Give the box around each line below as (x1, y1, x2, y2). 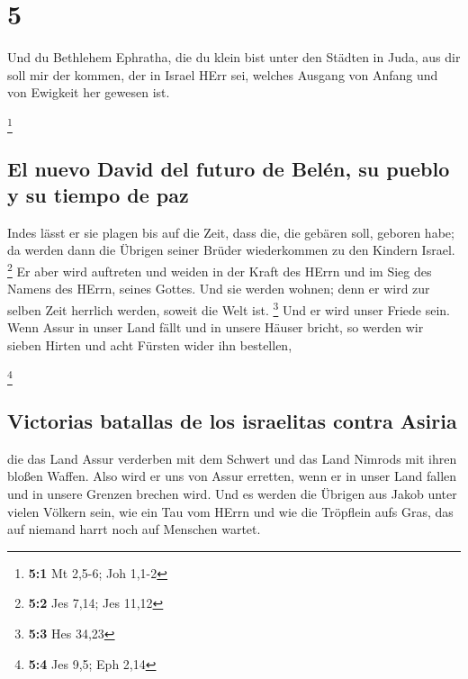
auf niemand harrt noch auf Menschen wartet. (7, 520, 261, 539)
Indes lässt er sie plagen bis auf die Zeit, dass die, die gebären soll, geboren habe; (7, 222, 454, 241)
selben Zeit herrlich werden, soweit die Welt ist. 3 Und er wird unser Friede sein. (7, 297, 451, 319)
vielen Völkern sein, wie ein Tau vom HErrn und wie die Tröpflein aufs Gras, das (7, 502, 454, 521)
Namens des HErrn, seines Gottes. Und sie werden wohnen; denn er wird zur (7, 279, 430, 298)
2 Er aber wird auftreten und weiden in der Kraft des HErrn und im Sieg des (7, 259, 432, 280)
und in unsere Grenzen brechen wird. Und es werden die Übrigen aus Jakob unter (7, 484, 457, 503)
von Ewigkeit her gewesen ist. (7, 83, 170, 102)
